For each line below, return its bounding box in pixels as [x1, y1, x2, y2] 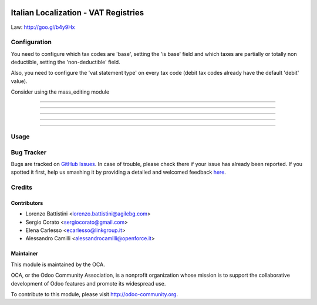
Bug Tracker [11, 148, 47, 156]
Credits [11, 183, 32, 191]
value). [11, 77, 28, 85]
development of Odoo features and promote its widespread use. [11, 280, 166, 287]
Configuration [11, 38, 52, 47]
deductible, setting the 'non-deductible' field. [11, 59, 120, 66]
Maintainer [11, 250, 38, 257]
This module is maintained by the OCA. [11, 261, 105, 268]
